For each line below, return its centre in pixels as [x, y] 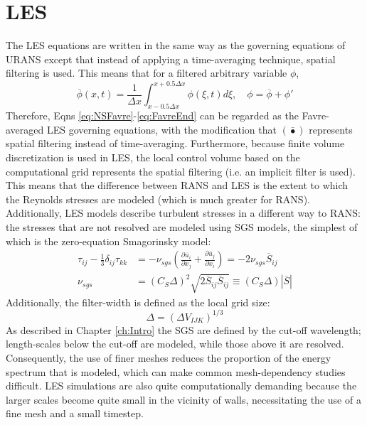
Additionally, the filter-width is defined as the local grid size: [138, 302]
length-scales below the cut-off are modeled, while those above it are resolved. [175, 344]
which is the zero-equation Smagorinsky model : [108, 241]
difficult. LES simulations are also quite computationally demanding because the [181, 386]
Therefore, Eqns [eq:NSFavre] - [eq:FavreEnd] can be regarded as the [152, 115]
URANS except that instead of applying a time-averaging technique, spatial [171, 59]
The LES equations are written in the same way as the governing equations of [176, 45]
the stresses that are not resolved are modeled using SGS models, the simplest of [182, 226]
